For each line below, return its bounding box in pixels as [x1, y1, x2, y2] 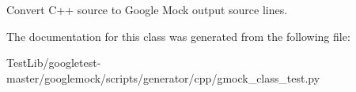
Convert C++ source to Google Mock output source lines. [6, 2, 288, 17]
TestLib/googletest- [6, 54, 101, 71]
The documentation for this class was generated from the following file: [6, 28, 350, 44]
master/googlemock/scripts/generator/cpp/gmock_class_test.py [6, 69, 320, 86]
